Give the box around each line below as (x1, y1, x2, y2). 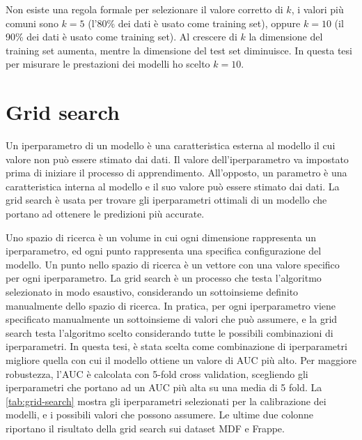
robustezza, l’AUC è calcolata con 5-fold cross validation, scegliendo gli (6, 366, 308, 381)
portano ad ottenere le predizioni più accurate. (6, 206, 205, 221)
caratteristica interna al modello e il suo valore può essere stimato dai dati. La (6, 179, 340, 193)
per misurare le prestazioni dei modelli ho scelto (6, 56, 210, 71)
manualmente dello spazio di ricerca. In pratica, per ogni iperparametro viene (6, 298, 336, 312)
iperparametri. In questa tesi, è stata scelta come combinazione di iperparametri (6, 339, 347, 354)
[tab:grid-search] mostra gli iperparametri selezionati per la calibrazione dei (6, 393, 326, 408)
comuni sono (6, 15, 58, 30)
